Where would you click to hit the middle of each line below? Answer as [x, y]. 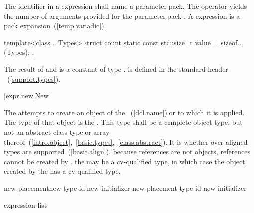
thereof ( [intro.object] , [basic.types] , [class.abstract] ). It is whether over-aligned [126, 141]
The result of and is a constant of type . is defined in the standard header [116, 69]
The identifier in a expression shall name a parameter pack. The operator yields [126, 6]
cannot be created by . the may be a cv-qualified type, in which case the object [125, 161]
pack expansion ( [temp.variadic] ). [55, 26]
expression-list [26, 204]
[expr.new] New [26, 96]
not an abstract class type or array [57, 131]
